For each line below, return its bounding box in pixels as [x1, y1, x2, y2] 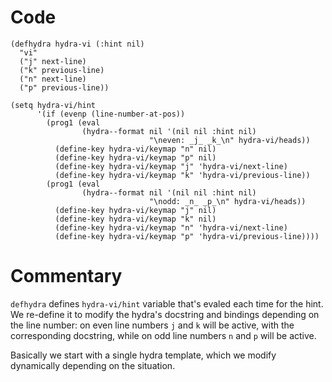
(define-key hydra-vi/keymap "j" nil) [54, 205, 217, 215]
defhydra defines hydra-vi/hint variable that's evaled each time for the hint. [10, 297, 324, 310]
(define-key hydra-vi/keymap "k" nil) [54, 214, 217, 224]
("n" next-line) [19, 74, 87, 84]
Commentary [10, 265, 123, 288]
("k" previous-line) [19, 65, 105, 75]
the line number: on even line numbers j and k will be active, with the [10, 319, 295, 331]
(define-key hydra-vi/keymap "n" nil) [54, 144, 217, 154]
